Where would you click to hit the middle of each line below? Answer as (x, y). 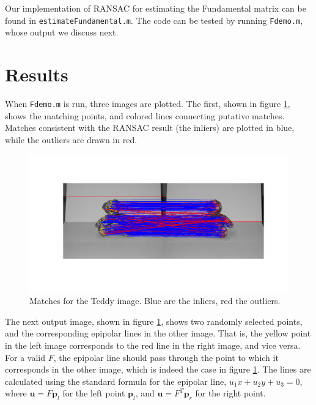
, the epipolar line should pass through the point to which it (166, 357)
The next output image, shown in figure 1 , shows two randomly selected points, (154, 321)
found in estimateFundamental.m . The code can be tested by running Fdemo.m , (154, 20)
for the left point (94, 393)
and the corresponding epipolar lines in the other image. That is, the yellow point (158, 333)
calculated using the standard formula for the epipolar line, (116, 381)
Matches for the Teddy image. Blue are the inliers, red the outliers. (155, 301)
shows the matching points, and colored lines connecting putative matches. (145, 115)
